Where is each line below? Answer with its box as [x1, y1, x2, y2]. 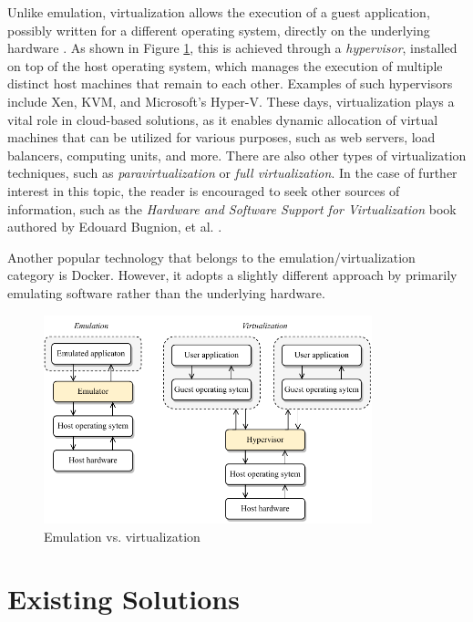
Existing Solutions [7, 580, 240, 617]
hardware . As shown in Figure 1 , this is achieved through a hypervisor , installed [7, 38, 458, 57]
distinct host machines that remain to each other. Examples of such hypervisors [7, 74, 453, 93]
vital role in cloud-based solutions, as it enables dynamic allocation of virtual [7, 109, 438, 129]
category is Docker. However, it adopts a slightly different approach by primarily [7, 265, 458, 285]
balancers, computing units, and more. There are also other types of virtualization [7, 145, 467, 164]
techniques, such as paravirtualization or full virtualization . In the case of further [7, 163, 458, 182]
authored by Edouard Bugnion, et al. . [7, 217, 222, 236]
